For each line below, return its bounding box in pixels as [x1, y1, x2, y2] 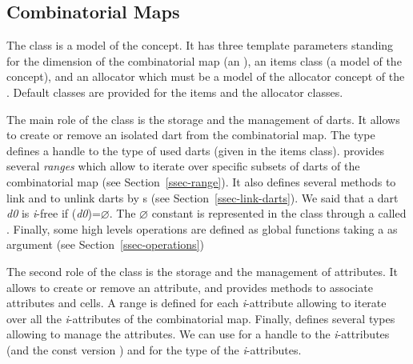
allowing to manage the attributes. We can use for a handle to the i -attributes [6, 326, 390, 342]
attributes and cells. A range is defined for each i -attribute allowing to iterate [6, 294, 387, 311]
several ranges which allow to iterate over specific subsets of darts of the [6, 158, 360, 174]
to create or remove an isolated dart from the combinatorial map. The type [6, 126, 375, 143]
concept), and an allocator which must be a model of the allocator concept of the [6, 68, 405, 85]
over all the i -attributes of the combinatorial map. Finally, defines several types [6, 310, 395, 326]
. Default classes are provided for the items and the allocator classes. [6, 83, 343, 100]
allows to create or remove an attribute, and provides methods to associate [6, 278, 373, 295]
